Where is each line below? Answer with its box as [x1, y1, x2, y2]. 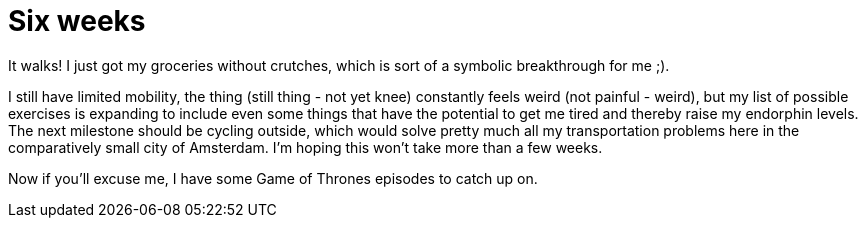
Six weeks [8, 4, 146, 38]
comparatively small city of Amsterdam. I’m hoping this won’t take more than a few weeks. [8, 138, 603, 156]
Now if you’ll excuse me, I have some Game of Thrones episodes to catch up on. [8, 169, 538, 187]
